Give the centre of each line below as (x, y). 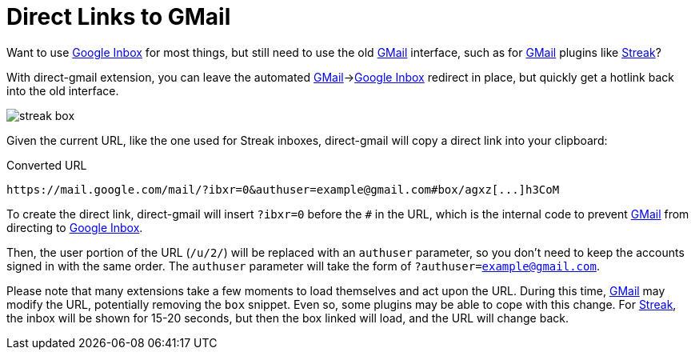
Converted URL (47, 165)
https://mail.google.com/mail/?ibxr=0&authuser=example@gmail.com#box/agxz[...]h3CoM (283, 189)
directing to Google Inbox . (75, 227)
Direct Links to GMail (119, 17)
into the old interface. (63, 90)
